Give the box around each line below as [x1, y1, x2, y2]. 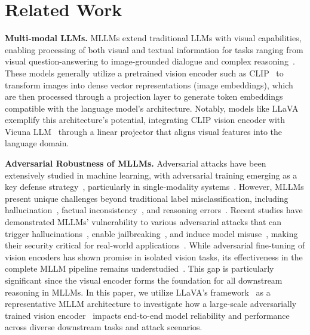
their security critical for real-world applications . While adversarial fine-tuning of [5, 239, 305, 251]
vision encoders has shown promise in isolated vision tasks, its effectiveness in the [5, 250, 303, 263]
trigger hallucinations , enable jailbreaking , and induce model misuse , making [5, 227, 298, 239]
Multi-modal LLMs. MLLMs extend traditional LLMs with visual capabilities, [5, 32, 302, 44]
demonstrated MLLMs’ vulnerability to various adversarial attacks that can [5, 216, 281, 228]
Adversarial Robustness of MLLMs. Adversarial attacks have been [5, 157, 266, 170]
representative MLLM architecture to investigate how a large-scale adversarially [5, 297, 297, 310]
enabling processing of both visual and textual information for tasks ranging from [5, 43, 303, 56]
